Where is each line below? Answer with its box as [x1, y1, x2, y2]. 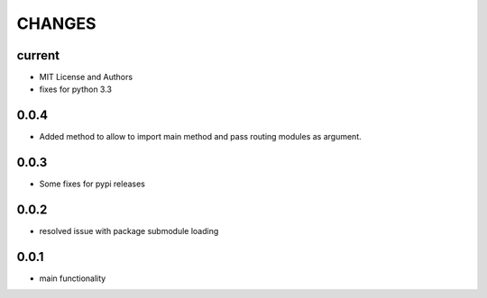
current [16, 48, 60, 63]
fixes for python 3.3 [39, 84, 113, 95]
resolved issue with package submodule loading [39, 226, 219, 237]
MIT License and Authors [39, 72, 133, 83]
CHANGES [16, 14, 96, 33]
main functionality [39, 273, 106, 284]
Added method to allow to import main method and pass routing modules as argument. [39, 131, 362, 142]
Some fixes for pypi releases [39, 178, 146, 189]
